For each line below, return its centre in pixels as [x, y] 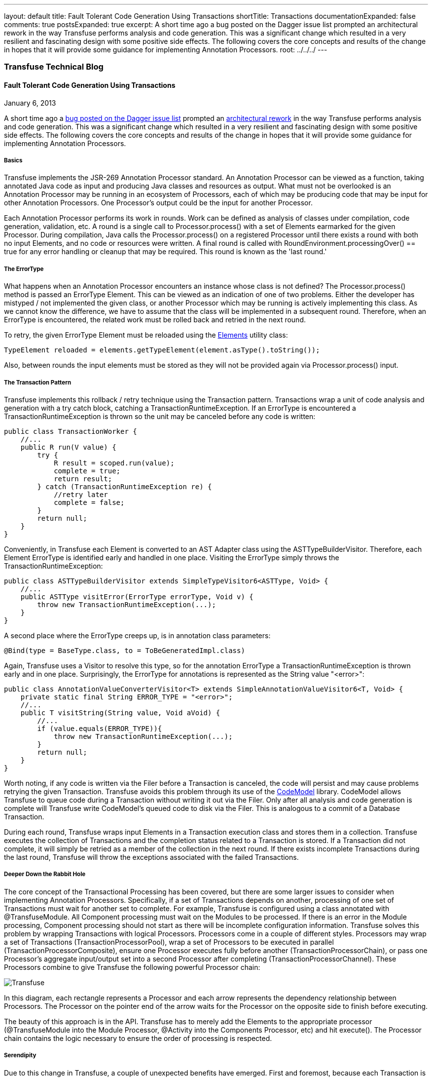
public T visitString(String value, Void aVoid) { [120, 712]
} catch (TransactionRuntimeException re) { [125, 486]
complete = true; [87, 471]
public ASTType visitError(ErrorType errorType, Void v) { [137, 597]
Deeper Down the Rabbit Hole [45, 874]
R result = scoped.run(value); [114, 463]
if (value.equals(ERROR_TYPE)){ [100, 728]
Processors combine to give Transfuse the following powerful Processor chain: [132, 967]
